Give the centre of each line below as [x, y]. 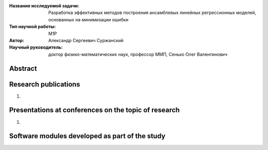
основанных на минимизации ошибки [88, 19]
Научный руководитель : [36, 48]
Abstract [23, 69]
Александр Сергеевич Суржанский [86, 40]
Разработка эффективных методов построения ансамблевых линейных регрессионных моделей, [152, 13]
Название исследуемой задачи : [44, 6]
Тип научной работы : [33, 27]
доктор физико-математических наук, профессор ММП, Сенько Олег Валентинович [138, 54]
